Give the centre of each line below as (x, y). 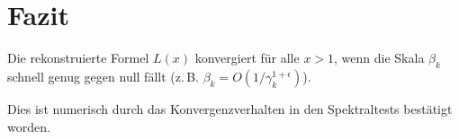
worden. (29, 126)
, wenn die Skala (379, 58)
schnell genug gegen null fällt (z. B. (103, 76)
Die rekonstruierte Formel (78, 58)
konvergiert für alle (247, 58)
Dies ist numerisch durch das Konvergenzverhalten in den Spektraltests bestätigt (230, 108)
